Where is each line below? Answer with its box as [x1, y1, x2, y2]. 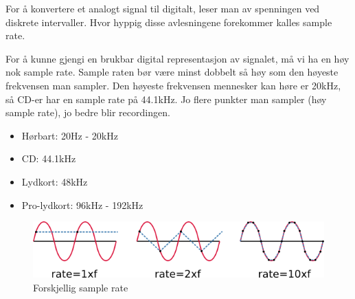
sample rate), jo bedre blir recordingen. [5, 105, 170, 120]
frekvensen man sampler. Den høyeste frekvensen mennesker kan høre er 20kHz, [5, 78, 341, 92]
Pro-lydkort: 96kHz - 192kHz [21, 197, 144, 212]
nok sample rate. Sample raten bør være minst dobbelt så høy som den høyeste [5, 65, 339, 79]
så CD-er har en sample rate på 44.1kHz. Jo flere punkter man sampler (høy [5, 91, 327, 106]
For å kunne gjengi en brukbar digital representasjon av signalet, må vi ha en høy [5, 51, 350, 65]
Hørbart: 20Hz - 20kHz [21, 128, 118, 142]
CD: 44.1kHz [21, 151, 76, 166]
